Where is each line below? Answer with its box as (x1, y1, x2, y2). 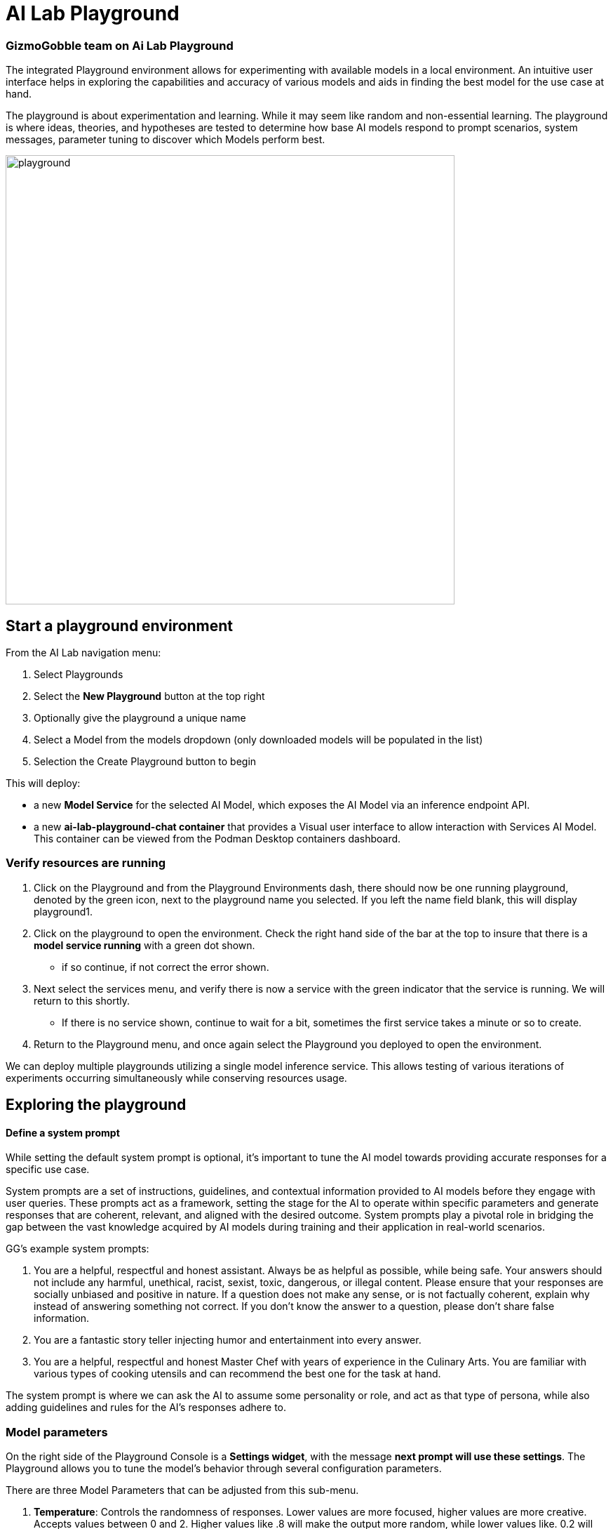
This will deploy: (6, 776, 81, 789)
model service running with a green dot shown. (34, 939, 255, 951)
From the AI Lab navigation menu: (6, 646, 161, 658)
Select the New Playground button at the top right (34, 689, 265, 702)
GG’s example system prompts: (6, 1243, 149, 1255)
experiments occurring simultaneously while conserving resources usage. (6, 1071, 347, 1084)
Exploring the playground (6, 1096, 187, 1114)
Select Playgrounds (34, 668, 123, 680)
